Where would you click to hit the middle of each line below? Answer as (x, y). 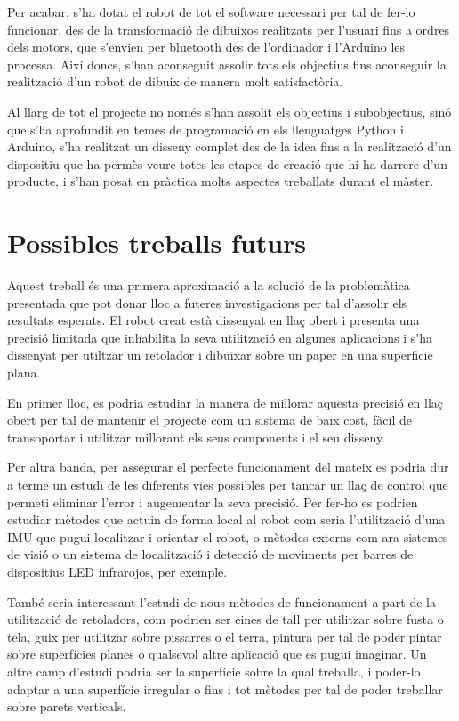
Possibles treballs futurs (157, 243)
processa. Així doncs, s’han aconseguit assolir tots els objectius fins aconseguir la (227, 64)
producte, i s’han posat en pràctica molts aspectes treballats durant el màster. (221, 181)
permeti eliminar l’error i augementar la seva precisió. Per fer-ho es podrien (213, 502)
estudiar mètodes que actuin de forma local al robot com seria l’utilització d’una (226, 519)
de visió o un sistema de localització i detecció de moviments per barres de (210, 554)
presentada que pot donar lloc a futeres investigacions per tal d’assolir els (207, 302)
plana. (24, 373)
